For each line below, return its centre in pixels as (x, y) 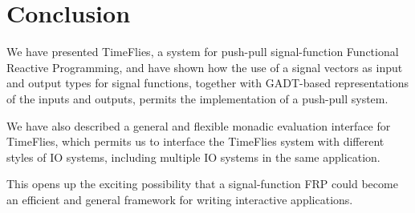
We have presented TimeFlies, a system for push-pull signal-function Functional (203, 52)
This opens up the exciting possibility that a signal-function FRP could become (202, 184)
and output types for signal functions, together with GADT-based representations (208, 83)
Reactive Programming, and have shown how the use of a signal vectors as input (205, 67)
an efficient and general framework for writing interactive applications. (180, 199)
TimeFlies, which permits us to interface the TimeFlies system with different (195, 141)
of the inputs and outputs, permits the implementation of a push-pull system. (197, 98)
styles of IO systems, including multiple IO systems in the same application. (193, 157)
